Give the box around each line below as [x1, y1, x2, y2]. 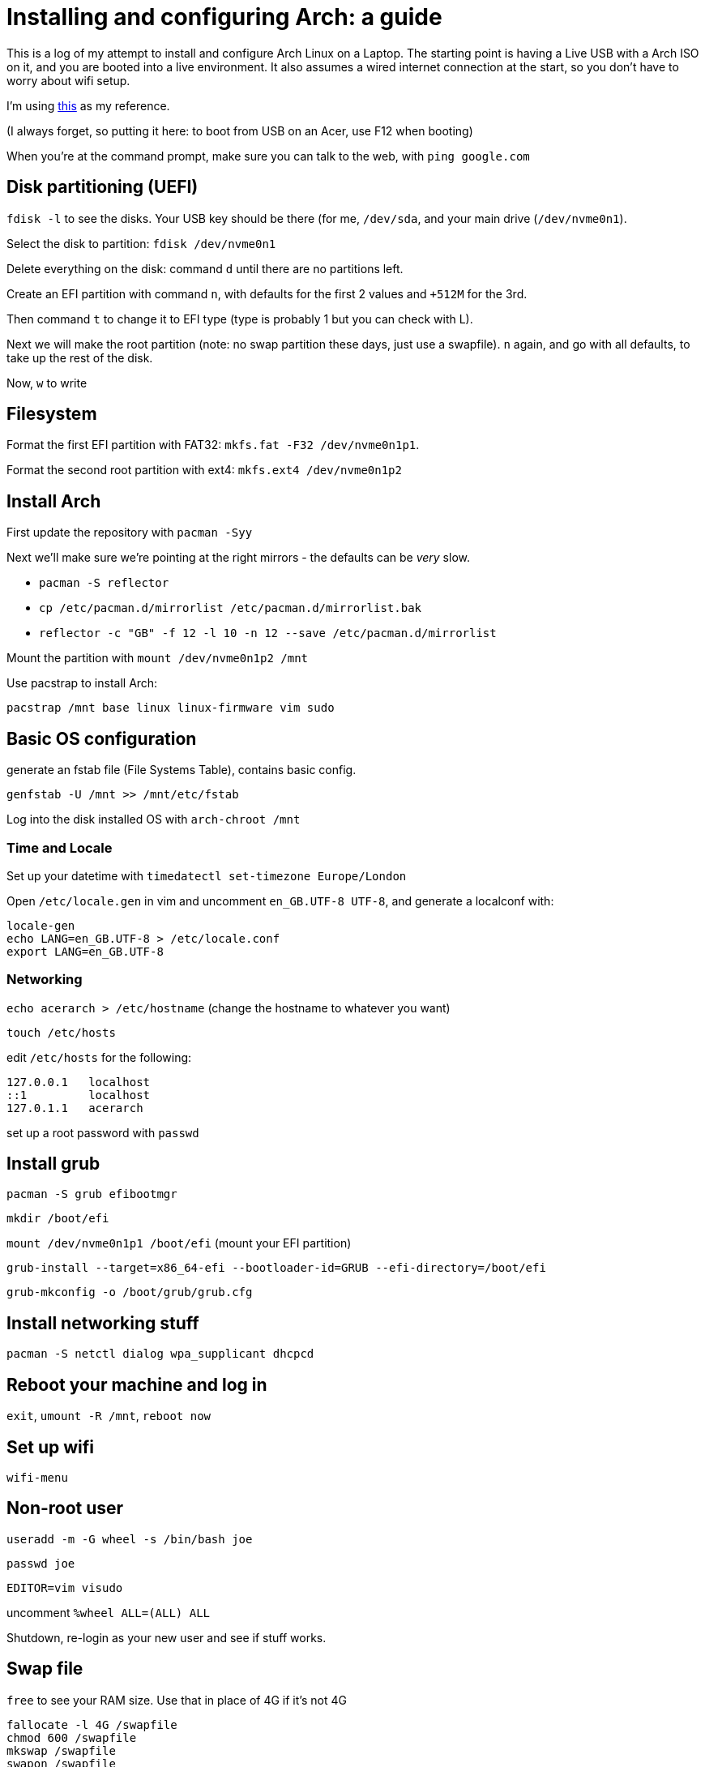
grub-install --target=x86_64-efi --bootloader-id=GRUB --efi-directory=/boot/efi [6, 1261, 546, 1275]
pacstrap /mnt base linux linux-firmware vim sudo [6, 701, 335, 715]
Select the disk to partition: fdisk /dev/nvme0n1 [6, 236, 276, 250]
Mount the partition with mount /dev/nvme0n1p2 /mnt [6, 651, 309, 665]
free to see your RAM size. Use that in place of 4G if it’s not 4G [6, 1692, 347, 1707]
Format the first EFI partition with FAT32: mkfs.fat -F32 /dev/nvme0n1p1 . [6, 438, 420, 452]
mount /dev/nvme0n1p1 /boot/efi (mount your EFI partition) [6, 1236, 352, 1251]
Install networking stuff [6, 1312, 199, 1333]
